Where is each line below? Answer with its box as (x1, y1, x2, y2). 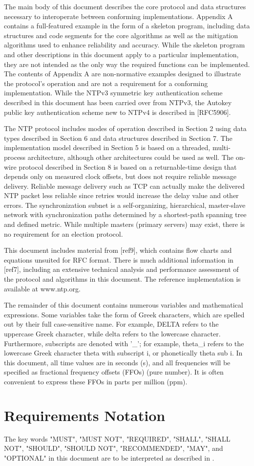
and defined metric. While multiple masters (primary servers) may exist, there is (4, 219, 245, 229)
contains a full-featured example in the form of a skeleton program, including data (4, 21, 250, 31)
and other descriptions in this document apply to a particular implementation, (4, 49, 239, 59)
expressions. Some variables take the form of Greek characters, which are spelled (4, 309, 245, 319)
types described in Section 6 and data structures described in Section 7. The (4, 133, 233, 143)
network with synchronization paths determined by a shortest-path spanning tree (4, 209, 247, 220)
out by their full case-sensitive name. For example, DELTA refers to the (4, 319, 219, 329)
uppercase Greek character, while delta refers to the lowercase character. (4, 329, 221, 338)
